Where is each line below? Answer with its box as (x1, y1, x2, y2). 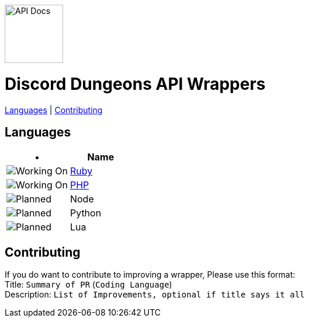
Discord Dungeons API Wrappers (5, 73, 266, 94)
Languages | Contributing (5, 104, 103, 115)
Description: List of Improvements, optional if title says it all (5, 289, 305, 300)
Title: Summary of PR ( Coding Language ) (5, 279, 172, 290)
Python (70, 207, 102, 219)
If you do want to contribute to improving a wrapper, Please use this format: (5, 269, 296, 280)
